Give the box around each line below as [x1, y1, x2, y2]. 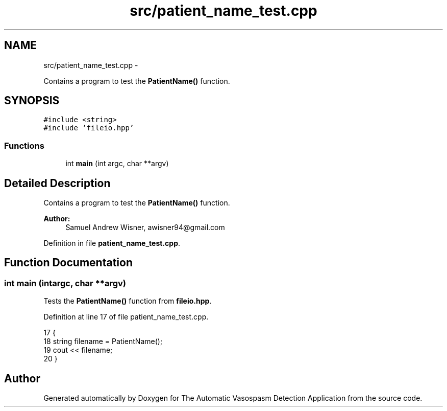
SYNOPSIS [4, 94, 60, 107]
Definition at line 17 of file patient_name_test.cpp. [43, 312, 209, 322]
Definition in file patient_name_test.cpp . [43, 239, 181, 248]
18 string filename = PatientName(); [43, 337, 163, 346]
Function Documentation [4, 256, 133, 269]
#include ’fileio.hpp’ [43, 124, 134, 132]
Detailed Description [4, 176, 111, 190]
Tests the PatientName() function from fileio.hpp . [43, 296, 212, 306]
